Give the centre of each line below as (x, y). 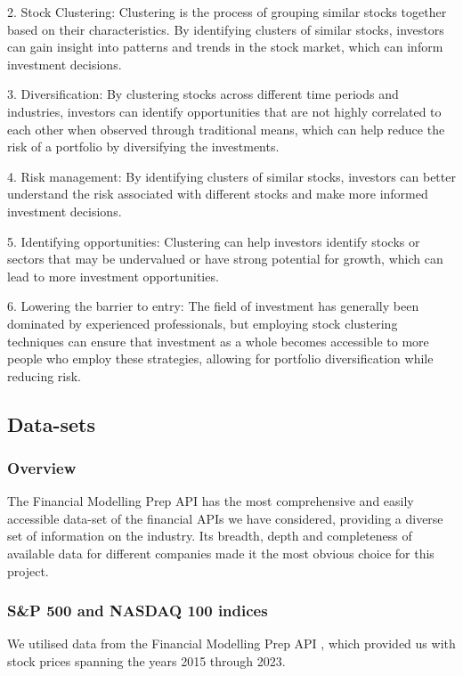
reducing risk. (45, 375)
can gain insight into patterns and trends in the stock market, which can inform (225, 47)
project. (28, 570)
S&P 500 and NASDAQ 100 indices (138, 611)
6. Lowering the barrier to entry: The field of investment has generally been (213, 306)
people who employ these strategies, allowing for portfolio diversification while (220, 358)
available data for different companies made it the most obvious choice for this (221, 554)
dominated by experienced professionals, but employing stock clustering (203, 323)
